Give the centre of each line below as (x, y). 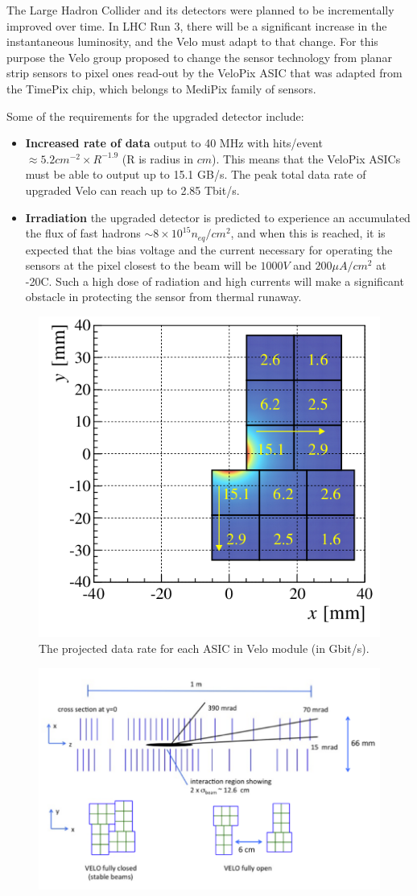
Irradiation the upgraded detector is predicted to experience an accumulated (218, 217)
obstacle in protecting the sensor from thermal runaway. (163, 297)
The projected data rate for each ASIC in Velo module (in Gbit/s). (204, 648)
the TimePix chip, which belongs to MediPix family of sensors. (161, 88)
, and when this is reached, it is (308, 233)
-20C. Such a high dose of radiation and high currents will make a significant (215, 281)
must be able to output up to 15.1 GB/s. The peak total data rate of (196, 174)
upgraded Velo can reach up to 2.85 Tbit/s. (132, 190)
